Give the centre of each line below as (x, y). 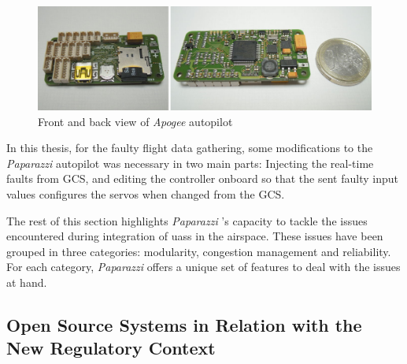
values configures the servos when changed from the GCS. (146, 194)
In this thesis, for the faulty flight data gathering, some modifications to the (190, 148)
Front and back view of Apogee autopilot (135, 121)
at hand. (27, 282)
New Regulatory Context (111, 348)
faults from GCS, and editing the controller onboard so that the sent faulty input (202, 178)
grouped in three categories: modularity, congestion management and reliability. (199, 251)
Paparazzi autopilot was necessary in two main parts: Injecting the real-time (190, 163)
